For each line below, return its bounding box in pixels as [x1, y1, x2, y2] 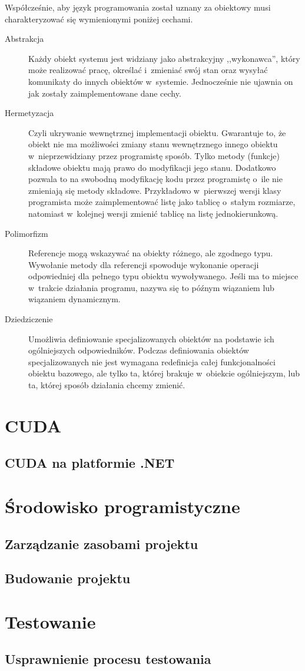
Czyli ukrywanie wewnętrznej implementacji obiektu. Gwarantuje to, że [28, 126, 286, 138]
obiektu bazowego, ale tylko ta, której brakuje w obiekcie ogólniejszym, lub [28, 367, 300, 379]
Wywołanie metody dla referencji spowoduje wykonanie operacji [28, 258, 259, 270]
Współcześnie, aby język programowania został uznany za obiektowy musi [5, 1, 271, 13]
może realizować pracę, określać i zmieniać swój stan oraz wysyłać [28, 64, 268, 76]
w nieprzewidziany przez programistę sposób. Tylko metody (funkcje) [28, 149, 280, 161]
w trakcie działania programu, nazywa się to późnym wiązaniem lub [28, 281, 274, 293]
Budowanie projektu [5, 569, 131, 587]
